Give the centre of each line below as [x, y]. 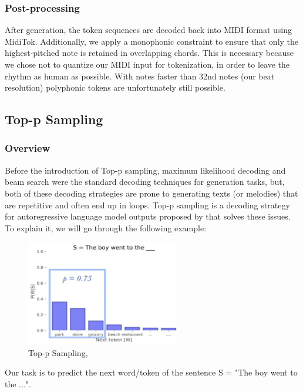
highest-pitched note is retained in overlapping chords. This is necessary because [149, 53]
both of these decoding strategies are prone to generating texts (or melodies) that [151, 193]
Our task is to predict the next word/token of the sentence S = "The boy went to [151, 372]
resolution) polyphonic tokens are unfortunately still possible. [115, 87]
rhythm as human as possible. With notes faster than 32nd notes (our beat [140, 76]
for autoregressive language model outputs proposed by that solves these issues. [148, 216]
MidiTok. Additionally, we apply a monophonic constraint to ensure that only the [152, 41]
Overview [28, 148]
